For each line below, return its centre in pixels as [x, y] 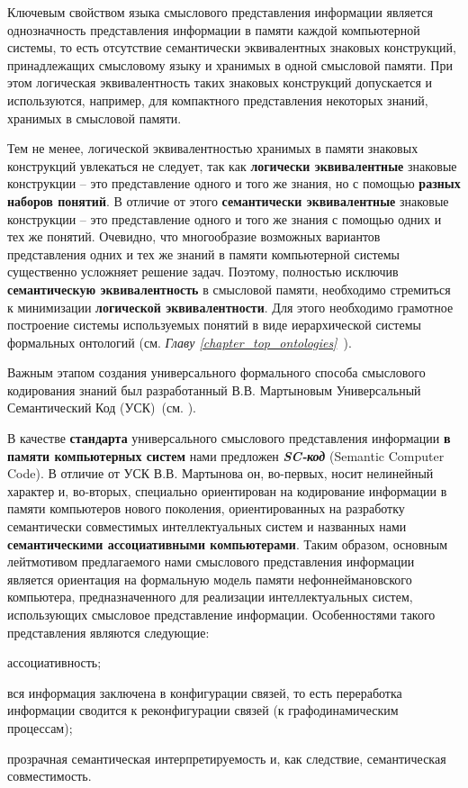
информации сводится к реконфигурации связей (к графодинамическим [203, 710]
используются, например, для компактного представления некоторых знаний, [218, 100]
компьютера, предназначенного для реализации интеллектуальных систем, [210, 597]
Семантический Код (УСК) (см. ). [102, 408]
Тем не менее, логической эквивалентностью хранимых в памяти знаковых [213, 148]
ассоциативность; [54, 662]
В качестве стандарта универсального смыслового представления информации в [229, 438]
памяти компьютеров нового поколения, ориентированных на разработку [206, 508]
